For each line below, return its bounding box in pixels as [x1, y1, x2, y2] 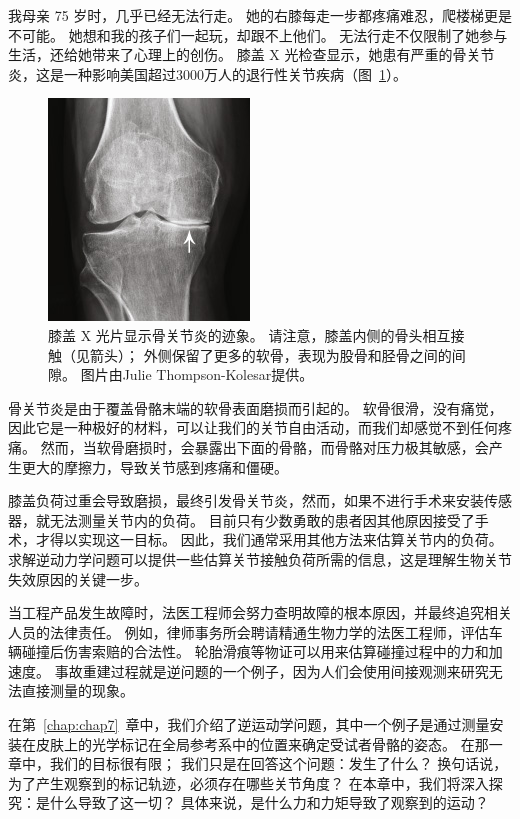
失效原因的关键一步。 [8, 568, 148, 589]
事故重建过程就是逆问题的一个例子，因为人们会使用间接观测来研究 [54, 660, 489, 681]
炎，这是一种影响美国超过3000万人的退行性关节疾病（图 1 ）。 [8, 63, 407, 84]
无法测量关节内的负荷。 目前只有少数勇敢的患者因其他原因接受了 [49, 509, 475, 530]
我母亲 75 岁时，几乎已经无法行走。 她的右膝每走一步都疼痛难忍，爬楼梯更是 [8, 5, 512, 25]
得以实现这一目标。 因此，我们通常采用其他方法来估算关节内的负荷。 [49, 529, 503, 550]
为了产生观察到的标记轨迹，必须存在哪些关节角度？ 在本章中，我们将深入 [8, 772, 489, 793]
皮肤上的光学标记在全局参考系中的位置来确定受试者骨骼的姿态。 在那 [35, 733, 489, 754]
